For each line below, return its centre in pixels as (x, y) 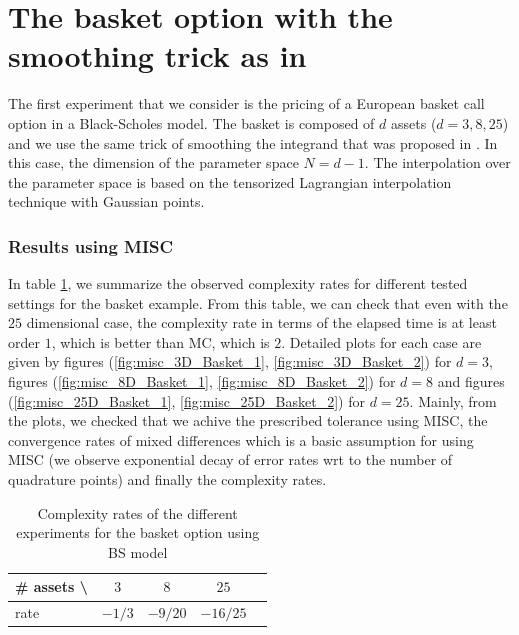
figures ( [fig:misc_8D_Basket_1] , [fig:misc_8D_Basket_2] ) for (202, 381)
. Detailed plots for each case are (381, 341)
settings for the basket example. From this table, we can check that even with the (258, 302)
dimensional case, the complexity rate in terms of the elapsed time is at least (261, 322)
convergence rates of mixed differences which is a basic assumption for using (241, 439)
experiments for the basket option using (138, 532)
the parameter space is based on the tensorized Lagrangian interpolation (230, 181)
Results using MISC (91, 245)
